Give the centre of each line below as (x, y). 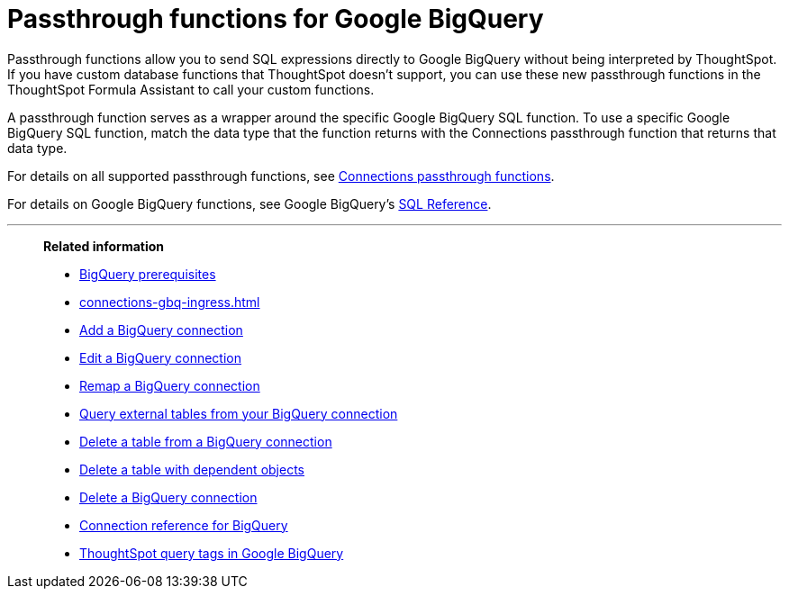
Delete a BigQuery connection (168, 497)
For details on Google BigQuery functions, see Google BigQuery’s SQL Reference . (249, 203)
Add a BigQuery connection (161, 330)
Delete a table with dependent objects (192, 469)
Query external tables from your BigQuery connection (239, 413)
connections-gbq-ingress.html (170, 302)
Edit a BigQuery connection (161, 357)
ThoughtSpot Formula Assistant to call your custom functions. (191, 89)
